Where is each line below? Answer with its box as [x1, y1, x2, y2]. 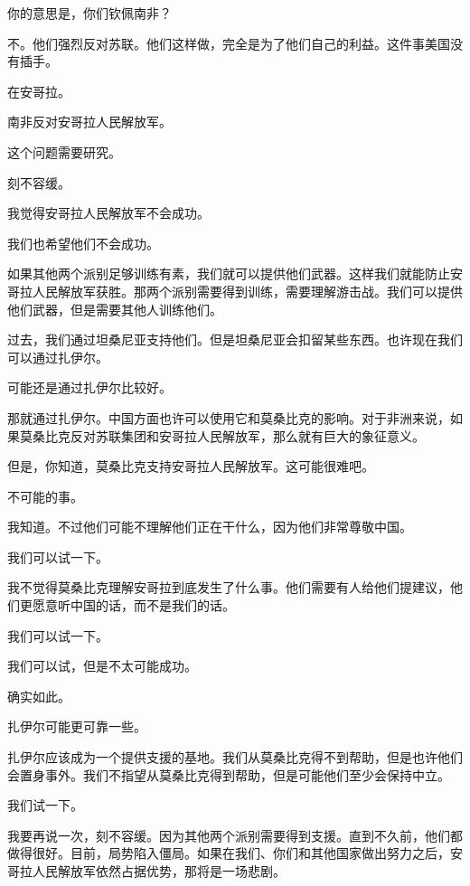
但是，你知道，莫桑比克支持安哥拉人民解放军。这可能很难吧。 [7, 457, 374, 476]
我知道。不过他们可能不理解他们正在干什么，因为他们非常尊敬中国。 [7, 517, 412, 536]
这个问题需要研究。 [7, 142, 121, 161]
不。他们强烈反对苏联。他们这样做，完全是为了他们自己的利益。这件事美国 [7, 33, 450, 52]
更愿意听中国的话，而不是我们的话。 [19, 596, 235, 615]
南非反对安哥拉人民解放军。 [7, 112, 172, 131]
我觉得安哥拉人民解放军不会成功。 [7, 203, 210, 222]
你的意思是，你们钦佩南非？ [7, 4, 172, 22]
